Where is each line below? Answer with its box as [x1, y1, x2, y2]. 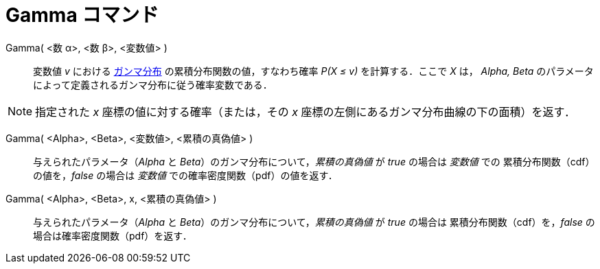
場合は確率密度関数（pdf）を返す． [33, 229, 192, 242]
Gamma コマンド [5, 3, 159, 27]
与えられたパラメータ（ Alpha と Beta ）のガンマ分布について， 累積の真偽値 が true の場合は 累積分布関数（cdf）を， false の [33, 215, 595, 228]
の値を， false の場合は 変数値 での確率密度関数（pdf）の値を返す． [33, 169, 338, 181]
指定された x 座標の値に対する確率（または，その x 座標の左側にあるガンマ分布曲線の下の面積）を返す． [35, 104, 575, 119]
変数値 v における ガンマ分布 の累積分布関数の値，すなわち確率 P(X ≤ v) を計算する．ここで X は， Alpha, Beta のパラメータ [33, 65, 594, 77]
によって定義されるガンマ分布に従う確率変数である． [33, 78, 273, 91]
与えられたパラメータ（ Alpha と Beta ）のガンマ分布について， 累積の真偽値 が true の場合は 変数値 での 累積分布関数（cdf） [33, 155, 595, 167]
